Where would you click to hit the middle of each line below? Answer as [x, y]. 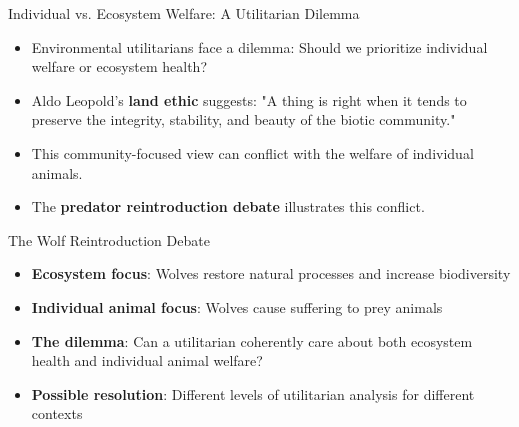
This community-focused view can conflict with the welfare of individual [252, 152]
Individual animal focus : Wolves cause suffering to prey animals [237, 306]
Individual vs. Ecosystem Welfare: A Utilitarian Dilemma [184, 13]
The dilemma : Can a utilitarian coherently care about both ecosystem [252, 340]
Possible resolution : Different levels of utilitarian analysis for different [253, 393]
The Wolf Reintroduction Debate [109, 239]
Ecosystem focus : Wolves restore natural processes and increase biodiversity [271, 273]
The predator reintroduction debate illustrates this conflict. [228, 206]
